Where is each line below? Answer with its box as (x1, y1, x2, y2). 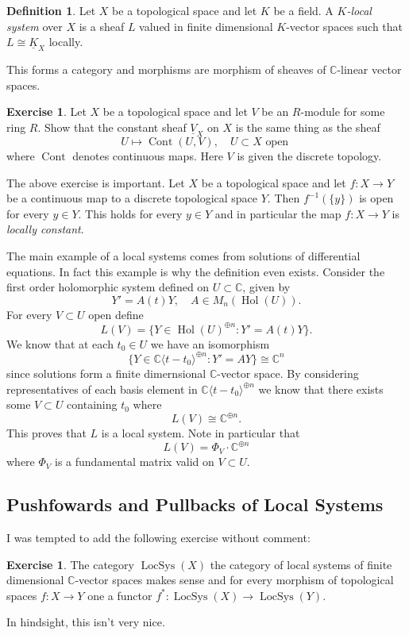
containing (67, 396, 118, 413)
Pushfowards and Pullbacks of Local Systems (6, 492, 384, 517)
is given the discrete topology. (237, 148, 382, 164)
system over (6, 17, 63, 34)
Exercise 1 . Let (6, 103, 87, 120)
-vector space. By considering (217, 364, 359, 381)
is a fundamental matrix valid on (54, 453, 214, 470)
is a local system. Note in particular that (101, 425, 300, 441)
